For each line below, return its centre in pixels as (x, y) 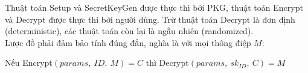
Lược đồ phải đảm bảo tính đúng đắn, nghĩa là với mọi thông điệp (128, 42)
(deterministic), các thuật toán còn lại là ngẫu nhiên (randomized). (129, 31)
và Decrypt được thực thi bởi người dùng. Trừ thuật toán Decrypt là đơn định (150, 19)
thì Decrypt (167, 63)
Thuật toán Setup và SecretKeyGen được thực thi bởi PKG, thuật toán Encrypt (154, 7)
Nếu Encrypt (29, 63)
